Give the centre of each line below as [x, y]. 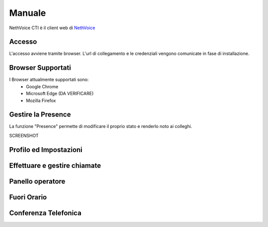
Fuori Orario [28, 197]
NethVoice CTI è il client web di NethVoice [52, 28]
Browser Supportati [40, 68]
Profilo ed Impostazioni [46, 149]
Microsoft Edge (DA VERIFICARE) [60, 94]
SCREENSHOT [24, 135]
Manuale [28, 13]
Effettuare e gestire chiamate [55, 165]
